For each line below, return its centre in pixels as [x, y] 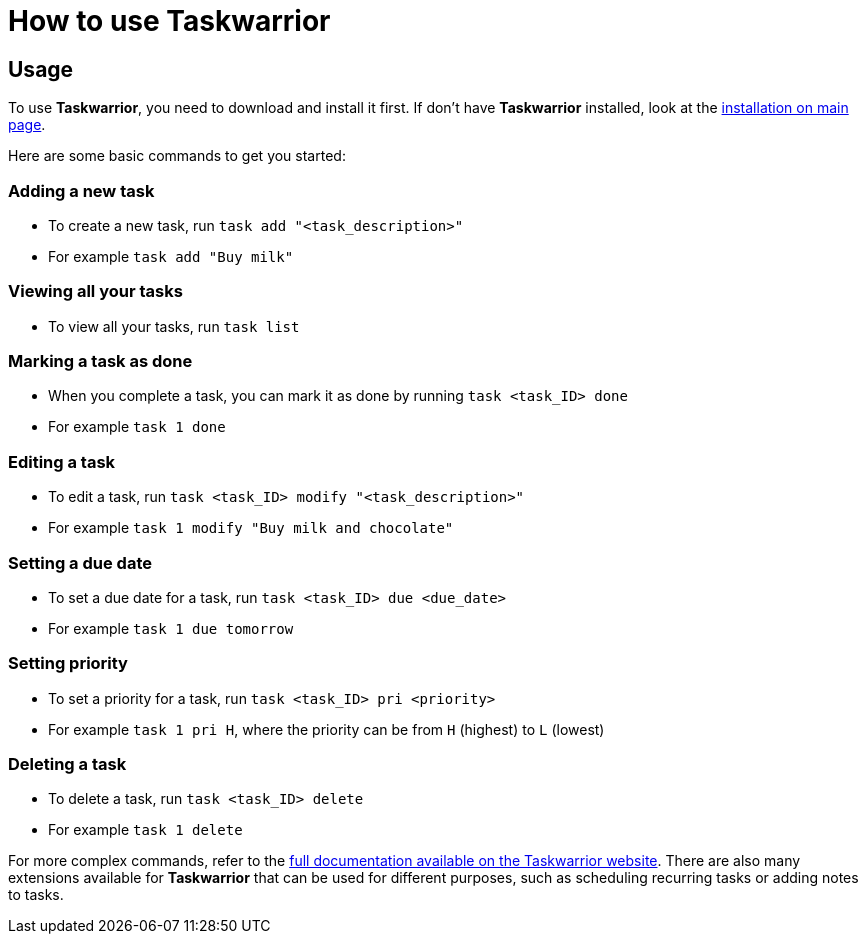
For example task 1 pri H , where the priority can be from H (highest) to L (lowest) [326, 729]
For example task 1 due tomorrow [171, 628]
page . [27, 125]
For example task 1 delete [145, 830]
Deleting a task [67, 764]
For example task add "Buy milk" [171, 256]
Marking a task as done [100, 361]
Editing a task [62, 461]
